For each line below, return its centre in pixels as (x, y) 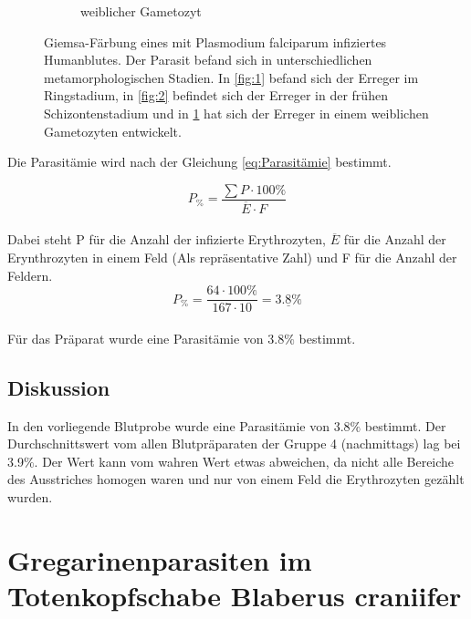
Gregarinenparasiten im (160, 559)
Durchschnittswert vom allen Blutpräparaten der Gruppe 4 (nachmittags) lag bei (234, 444)
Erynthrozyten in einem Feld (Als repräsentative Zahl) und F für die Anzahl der (232, 258)
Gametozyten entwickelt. (113, 131)
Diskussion (59, 387)
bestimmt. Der (405, 425)
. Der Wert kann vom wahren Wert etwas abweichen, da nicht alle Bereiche (244, 461)
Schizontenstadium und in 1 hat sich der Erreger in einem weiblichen (236, 113)
